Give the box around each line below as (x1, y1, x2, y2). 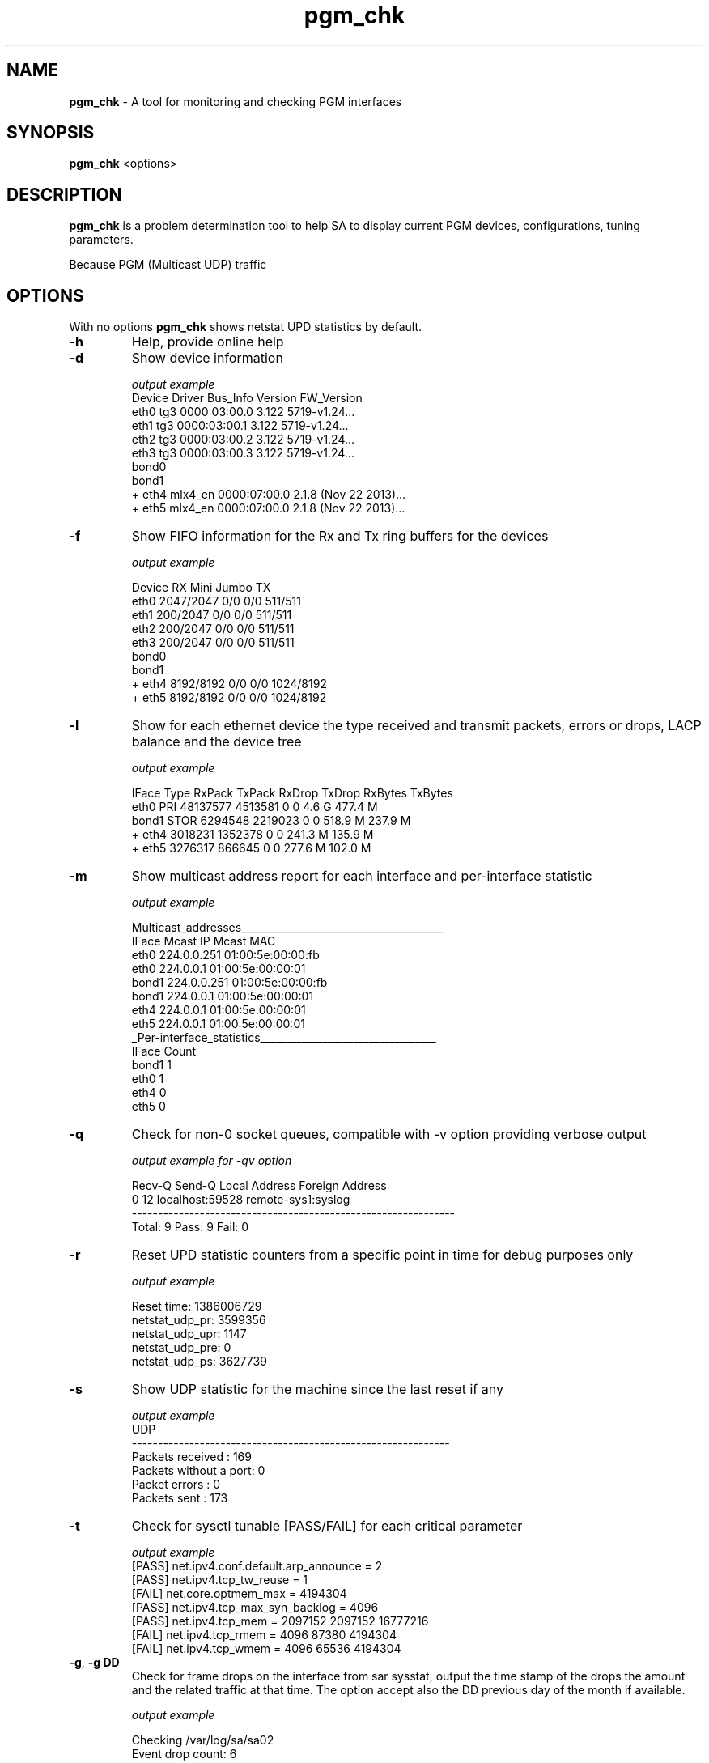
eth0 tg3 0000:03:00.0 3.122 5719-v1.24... (131, 405, 355, 419)
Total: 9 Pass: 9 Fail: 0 (131, 1220, 249, 1234)
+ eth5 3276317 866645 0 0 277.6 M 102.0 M (131, 841, 371, 856)
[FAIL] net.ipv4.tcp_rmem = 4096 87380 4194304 (131, 1628, 397, 1642)
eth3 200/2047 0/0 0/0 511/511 (131, 635, 295, 650)
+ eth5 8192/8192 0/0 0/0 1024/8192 (131, 690, 327, 705)
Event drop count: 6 (131, 1747, 237, 1761)
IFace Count (131, 1044, 197, 1059)
